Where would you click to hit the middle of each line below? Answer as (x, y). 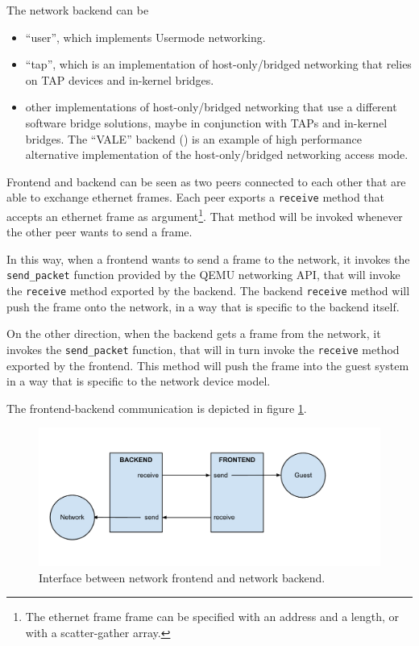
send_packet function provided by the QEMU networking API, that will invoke (203, 275)
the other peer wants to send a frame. (100, 232)
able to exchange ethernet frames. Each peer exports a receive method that (196, 197)
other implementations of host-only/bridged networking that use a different (211, 107)
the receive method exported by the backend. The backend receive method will (208, 291)
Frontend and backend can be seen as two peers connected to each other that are (206, 181)
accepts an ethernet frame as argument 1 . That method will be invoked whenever (205, 215)
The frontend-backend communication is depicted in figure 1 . (157, 408)
